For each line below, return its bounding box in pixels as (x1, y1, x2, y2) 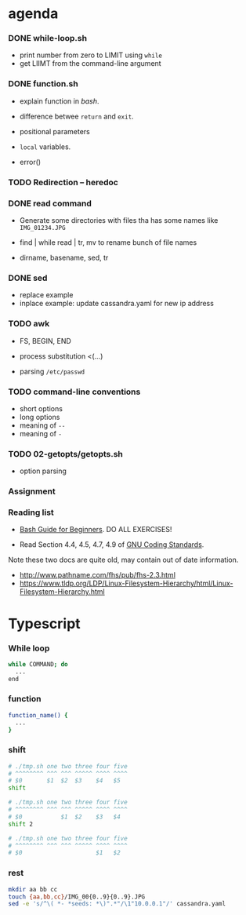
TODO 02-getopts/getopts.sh (8, 448, 124, 459)
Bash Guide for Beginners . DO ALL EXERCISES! (19, 525, 172, 534)
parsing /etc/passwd (19, 366, 85, 376)
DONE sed (8, 272, 48, 283)
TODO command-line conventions (8, 386, 141, 397)
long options (19, 412, 60, 421)
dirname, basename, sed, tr (19, 253, 109, 262)
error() (19, 157, 42, 166)
